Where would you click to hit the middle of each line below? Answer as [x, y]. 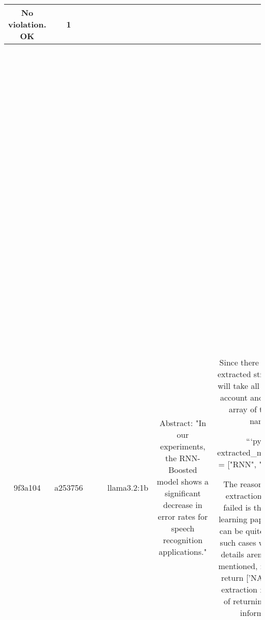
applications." [183, 552]
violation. [27, 24]
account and [242, 397]
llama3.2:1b [128, 487]
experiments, [183, 446]
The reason [243, 484]
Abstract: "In [183, 423]
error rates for [183, 516]
